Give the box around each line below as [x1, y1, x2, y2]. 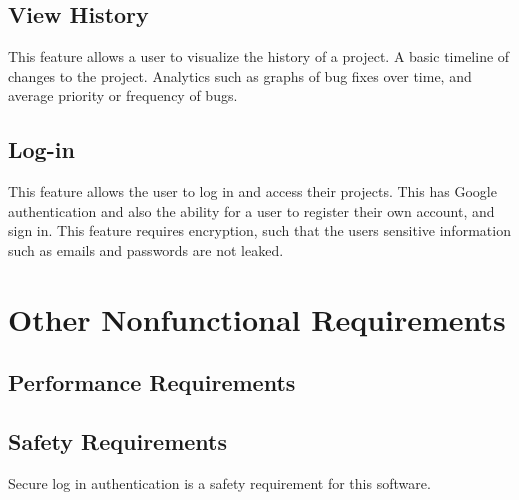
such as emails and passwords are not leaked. [8, 239, 284, 260]
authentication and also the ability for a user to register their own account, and [8, 200, 495, 221]
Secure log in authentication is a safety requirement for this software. [8, 472, 431, 493]
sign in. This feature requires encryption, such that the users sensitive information [8, 220, 511, 241]
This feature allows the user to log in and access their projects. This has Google [8, 181, 497, 202]
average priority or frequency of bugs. [8, 85, 238, 106]
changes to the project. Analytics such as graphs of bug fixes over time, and [8, 65, 472, 86]
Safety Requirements [8, 426, 228, 457]
